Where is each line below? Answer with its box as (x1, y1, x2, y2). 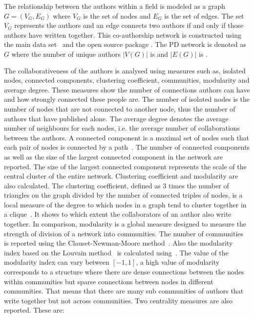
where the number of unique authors (11, 48, 121, 59)
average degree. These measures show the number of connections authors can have (4, 84, 250, 94)
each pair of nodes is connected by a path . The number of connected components (4, 142, 250, 152)
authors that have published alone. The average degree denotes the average (4, 113, 229, 123)
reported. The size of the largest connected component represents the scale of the (4, 161, 247, 171)
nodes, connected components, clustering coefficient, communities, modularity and (4, 75, 250, 85)
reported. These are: (4, 305, 64, 315)
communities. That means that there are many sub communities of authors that (4, 286, 244, 296)
